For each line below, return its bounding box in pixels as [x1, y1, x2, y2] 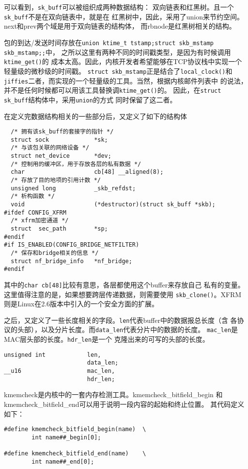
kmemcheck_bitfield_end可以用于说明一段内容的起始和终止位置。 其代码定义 [4, 399, 245, 409]
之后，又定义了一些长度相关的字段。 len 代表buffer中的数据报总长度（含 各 [4, 315, 237, 325]
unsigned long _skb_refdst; [11, 184, 136, 192]
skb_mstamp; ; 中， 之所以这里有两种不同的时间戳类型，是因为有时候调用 [4, 47, 231, 57]
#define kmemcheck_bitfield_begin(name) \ [4, 426, 146, 433]
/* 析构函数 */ [11, 193, 55, 200]
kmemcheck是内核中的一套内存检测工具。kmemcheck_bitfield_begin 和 [4, 389, 223, 400]
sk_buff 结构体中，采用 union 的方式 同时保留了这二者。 [4, 94, 177, 104]
